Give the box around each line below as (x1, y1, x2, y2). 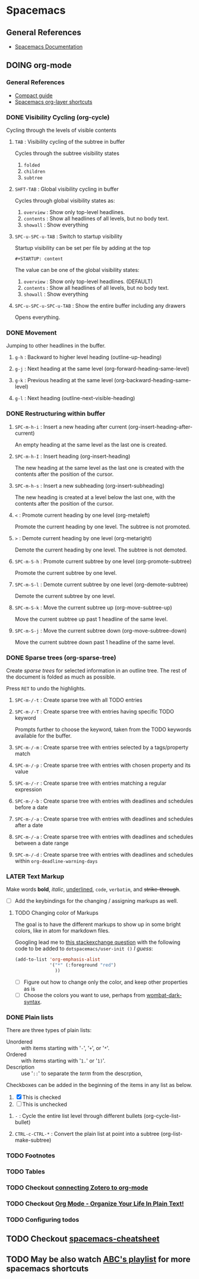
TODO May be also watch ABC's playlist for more (6, 1254, 191, 1264)
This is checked (22, 1094, 61, 1101)
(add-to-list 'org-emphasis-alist (14, 956, 100, 963)
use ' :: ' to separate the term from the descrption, (21, 1070, 143, 1077)
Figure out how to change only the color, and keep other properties (23, 978, 188, 986)
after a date (14, 821, 43, 829)
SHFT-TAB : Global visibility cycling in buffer (14, 185, 119, 193)
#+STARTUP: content (14, 256, 64, 262)
